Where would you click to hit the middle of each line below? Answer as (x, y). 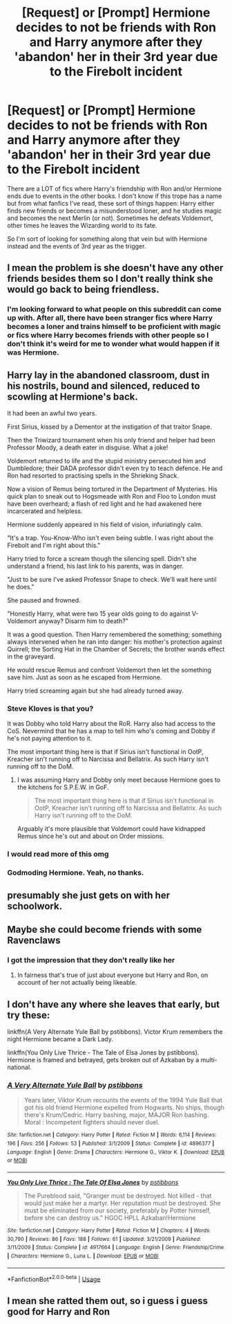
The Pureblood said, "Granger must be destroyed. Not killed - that (118, 1196)
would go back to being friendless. (84, 290)
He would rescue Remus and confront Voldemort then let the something (109, 670)
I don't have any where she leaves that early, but (114, 1004)
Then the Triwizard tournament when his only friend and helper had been (111, 440)
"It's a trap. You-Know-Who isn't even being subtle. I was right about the (110, 538)
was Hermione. (33, 352)
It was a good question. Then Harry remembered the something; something (115, 634)
